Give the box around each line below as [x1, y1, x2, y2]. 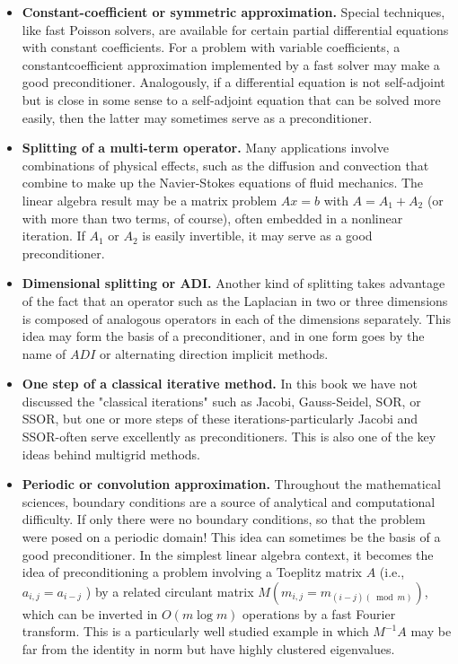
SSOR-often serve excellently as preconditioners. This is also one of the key [22, 427, 436, 446]
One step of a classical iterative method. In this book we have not [22, 374, 418, 393]
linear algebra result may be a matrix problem [22, 190, 277, 209]
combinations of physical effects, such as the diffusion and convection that [22, 155, 429, 174]
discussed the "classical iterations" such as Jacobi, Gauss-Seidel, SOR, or [22, 391, 421, 410]
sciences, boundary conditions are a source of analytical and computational [22, 492, 436, 511]
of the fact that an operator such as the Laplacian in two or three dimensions [22, 291, 448, 310]
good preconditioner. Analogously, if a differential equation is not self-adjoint [22, 73, 445, 92]
